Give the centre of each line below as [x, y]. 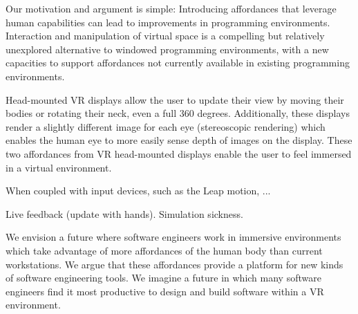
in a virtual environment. [59, 167]
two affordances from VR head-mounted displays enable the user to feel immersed [179, 153]
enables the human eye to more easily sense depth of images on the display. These [179, 140]
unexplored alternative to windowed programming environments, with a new [167, 49]
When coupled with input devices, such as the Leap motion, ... [138, 191]
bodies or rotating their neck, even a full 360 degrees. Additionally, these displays [178, 113]
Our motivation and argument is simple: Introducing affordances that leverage [171, 8]
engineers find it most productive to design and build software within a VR [165, 291]
